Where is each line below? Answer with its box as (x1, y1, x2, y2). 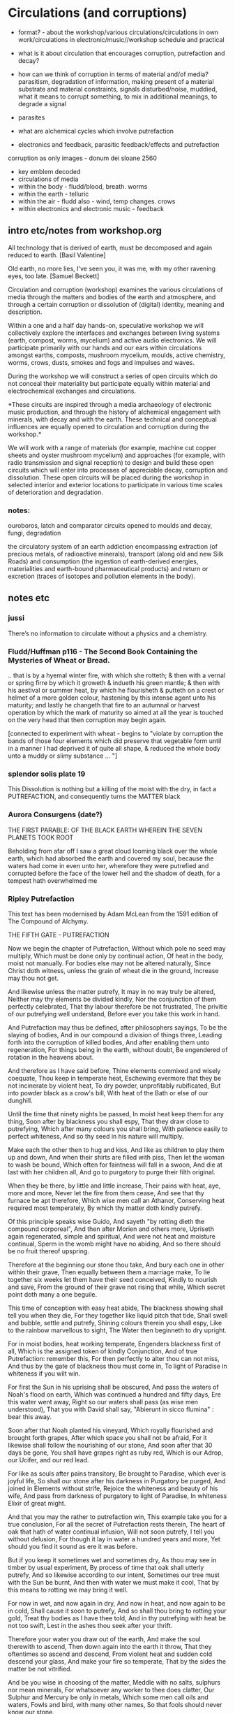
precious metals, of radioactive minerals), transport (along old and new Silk (8, 550, 224, 559)
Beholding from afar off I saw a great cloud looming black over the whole (8, 847, 218, 855)
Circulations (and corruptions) (8, 5, 188, 21)
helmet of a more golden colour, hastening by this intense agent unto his (8, 693, 216, 702)
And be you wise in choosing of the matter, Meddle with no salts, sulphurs (8, 1678, 221, 1686)
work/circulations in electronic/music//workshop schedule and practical (17, 35, 225, 43)
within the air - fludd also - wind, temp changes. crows (17, 197, 176, 206)
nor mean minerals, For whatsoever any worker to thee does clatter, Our (8, 1685, 215, 1694)
